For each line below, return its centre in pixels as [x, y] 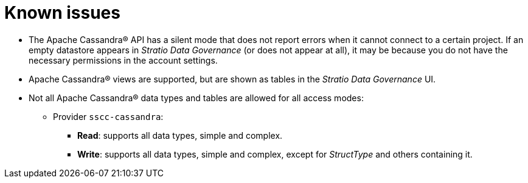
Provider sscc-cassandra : [108, 116]
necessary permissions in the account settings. [123, 60]
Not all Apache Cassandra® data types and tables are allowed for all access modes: [196, 98]
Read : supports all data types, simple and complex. [180, 135]
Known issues [62, 13]
